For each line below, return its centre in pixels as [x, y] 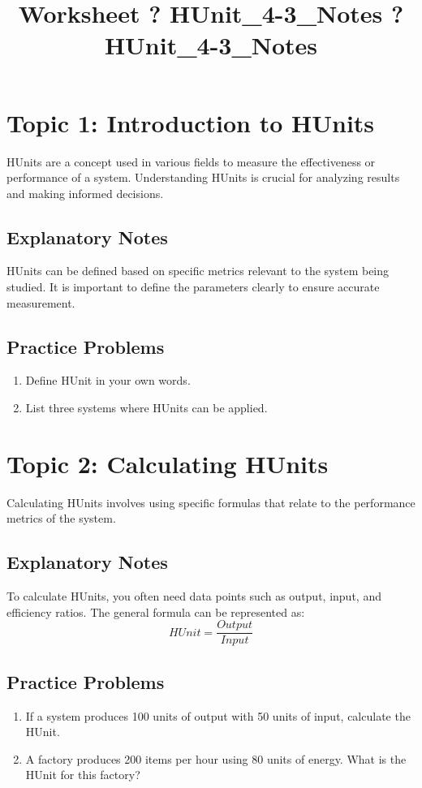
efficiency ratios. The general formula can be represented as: [156, 611]
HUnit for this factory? [83, 775]
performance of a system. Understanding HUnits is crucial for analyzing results [203, 177]
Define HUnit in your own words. [108, 380]
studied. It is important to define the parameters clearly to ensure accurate [193, 287]
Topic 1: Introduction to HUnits [191, 122]
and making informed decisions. [85, 193]
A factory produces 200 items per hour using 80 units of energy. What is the [216, 758]
